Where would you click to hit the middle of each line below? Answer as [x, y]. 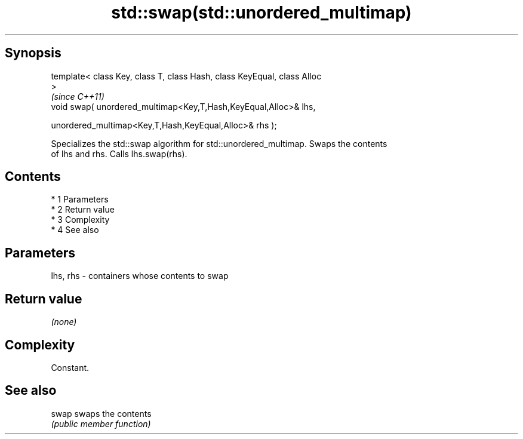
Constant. [70, 367]
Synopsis [33, 53]
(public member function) [101, 423]
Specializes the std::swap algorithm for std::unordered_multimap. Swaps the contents [219, 143]
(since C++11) [78, 96]
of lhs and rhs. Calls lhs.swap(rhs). [119, 154]
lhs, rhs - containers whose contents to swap [140, 276]
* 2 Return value [83, 210]
